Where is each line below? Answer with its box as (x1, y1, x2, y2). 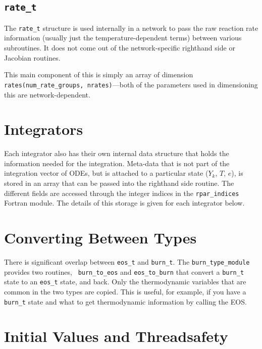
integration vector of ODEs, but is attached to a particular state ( (4, 168, 208, 178)
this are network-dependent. (4, 89, 90, 99)
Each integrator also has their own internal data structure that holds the (4, 148, 229, 159)
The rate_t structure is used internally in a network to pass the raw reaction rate (4, 22, 258, 33)
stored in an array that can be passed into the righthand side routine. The (4, 178, 234, 188)
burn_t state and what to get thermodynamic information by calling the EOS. (4, 296, 247, 307)
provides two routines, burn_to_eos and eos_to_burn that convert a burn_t (4, 266, 244, 277)
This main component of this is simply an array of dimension (4, 69, 193, 80)
